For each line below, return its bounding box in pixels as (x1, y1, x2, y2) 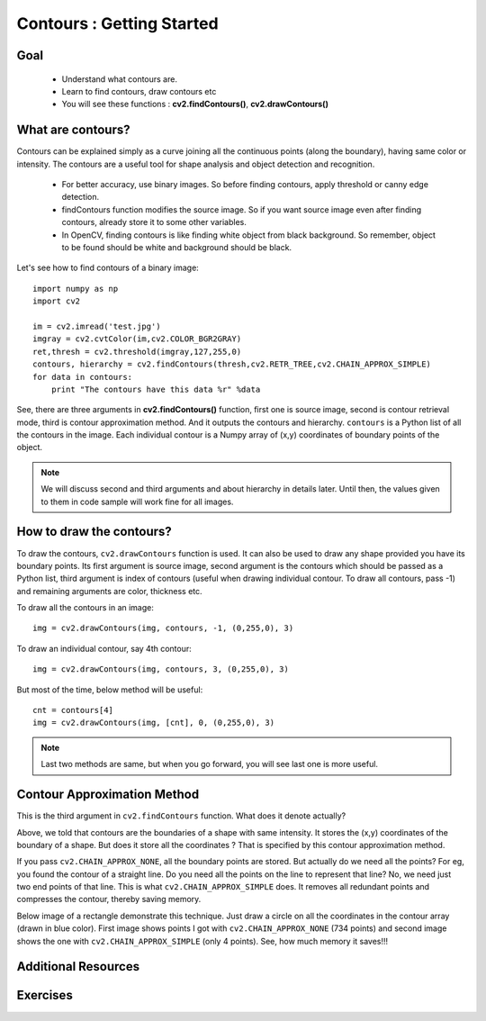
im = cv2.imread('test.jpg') (32, 321, 161, 331)
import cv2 (32, 296, 81, 306)
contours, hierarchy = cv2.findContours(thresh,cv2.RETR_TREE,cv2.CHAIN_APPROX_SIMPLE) (32, 359, 432, 369)
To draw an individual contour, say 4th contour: (16, 643, 193, 654)
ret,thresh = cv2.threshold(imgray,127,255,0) (32, 347, 242, 357)
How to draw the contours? (16, 524, 173, 539)
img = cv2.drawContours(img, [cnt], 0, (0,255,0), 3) (32, 718, 274, 728)
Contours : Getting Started (16, 14, 220, 33)
